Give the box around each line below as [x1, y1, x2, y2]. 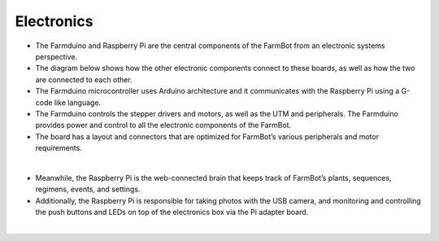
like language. [54, 98, 102, 107]
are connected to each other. [35, 74, 133, 85]
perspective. [35, 51, 77, 61]
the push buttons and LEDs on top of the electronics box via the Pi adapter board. [35, 208, 309, 217]
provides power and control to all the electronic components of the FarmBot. [35, 120, 292, 130]
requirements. [35, 143, 83, 153]
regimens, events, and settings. [35, 184, 141, 195]
